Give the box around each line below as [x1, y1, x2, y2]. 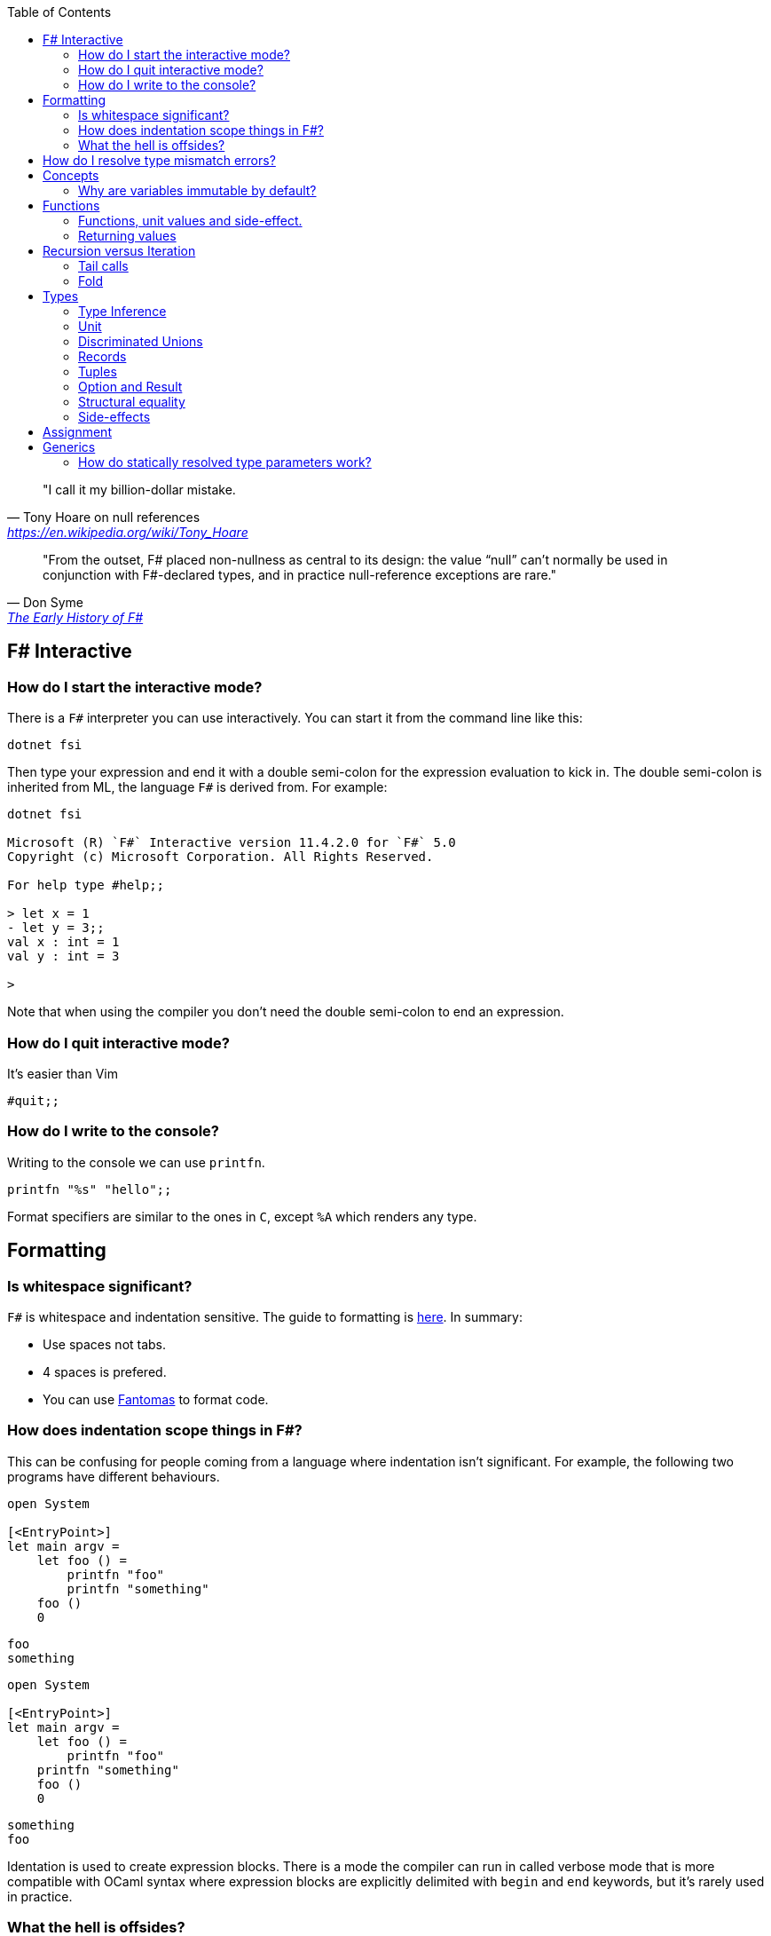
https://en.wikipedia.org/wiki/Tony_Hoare [7, 525, 248, 540]
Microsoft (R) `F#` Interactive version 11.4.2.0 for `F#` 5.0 [7, 835, 456, 850]
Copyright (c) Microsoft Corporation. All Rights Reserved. [7, 849, 434, 865]
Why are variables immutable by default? [78, 183, 317, 198]
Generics [43, 439, 96, 454]
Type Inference [78, 304, 167, 319]
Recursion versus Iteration [43, 243, 196, 258]
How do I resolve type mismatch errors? [43, 153, 276, 168]
